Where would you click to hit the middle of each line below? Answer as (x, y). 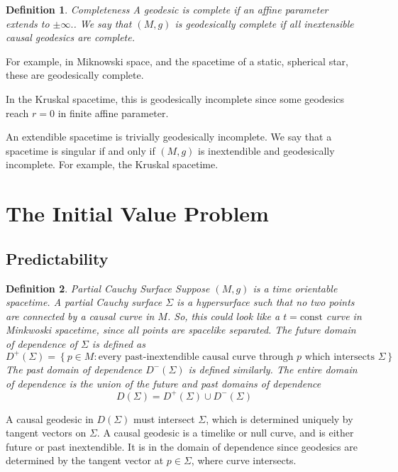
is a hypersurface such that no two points (266, 302)
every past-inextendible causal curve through (196, 357)
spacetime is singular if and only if (81, 150)
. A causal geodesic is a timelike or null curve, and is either (225, 433)
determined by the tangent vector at (85, 460)
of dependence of (42, 343)
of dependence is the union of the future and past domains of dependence (164, 383)
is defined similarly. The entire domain (273, 369)
